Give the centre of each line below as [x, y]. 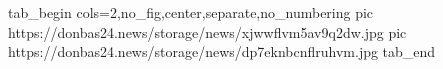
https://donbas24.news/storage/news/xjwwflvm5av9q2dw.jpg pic [207, 31]
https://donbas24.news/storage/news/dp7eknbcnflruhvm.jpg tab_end [222, 51]
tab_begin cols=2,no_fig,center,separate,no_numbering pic [191, 12]
